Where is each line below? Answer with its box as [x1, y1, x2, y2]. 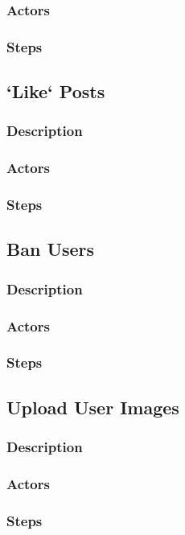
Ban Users [6, 237, 95, 261]
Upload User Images [6, 394, 179, 419]
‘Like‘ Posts [6, 79, 105, 104]
